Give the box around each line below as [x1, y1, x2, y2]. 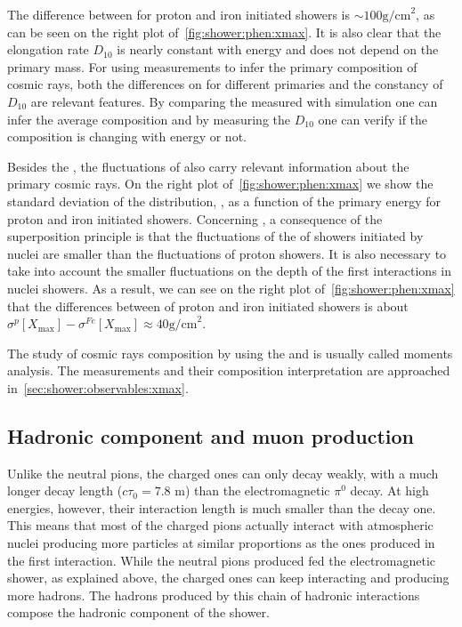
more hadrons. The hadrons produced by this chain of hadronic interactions [7, 585, 420, 604]
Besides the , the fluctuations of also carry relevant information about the [7, 157, 409, 175]
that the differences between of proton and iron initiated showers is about [7, 296, 409, 315]
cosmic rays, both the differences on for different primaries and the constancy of [7, 75, 443, 93]
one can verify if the [318, 109, 428, 128]
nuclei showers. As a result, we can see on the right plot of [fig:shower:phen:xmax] [7, 278, 455, 297]
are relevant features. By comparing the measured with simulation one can [30, 92, 438, 110]
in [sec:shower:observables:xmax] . [7, 378, 189, 397]
